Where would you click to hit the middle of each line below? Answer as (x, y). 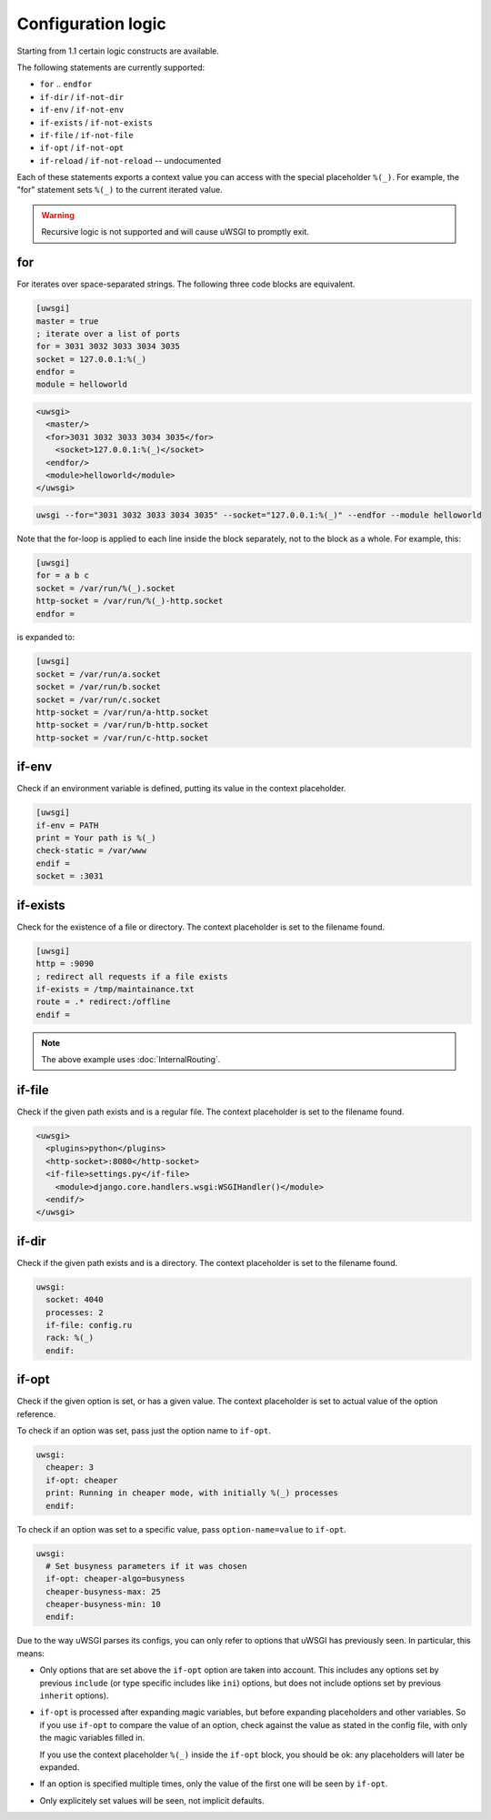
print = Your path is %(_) (96, 838)
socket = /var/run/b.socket (98, 687)
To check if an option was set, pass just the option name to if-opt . (144, 1431)
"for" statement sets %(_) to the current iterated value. (120, 190)
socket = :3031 (70, 876)
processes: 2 (75, 1312)
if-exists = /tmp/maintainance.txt (115, 989)
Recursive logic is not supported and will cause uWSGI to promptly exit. (175, 232)
